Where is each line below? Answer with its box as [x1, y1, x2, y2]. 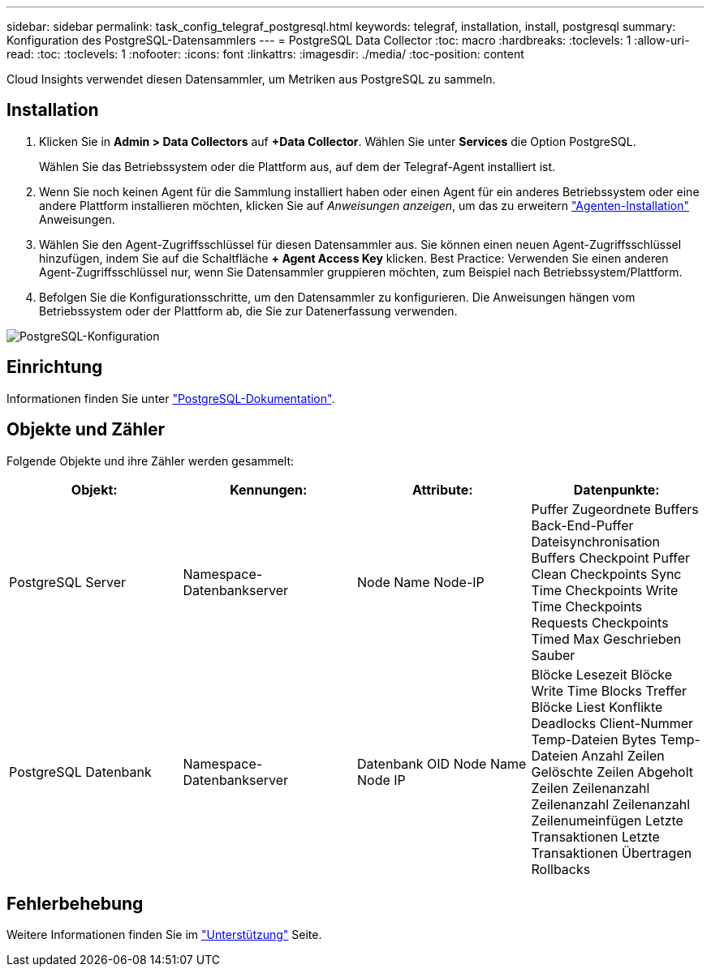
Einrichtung [6, 357, 103, 378]
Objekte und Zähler [6, 419, 166, 440]
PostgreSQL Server [9, 573, 127, 590]
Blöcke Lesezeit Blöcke [531, 666, 673, 683]
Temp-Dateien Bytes [531, 731, 657, 748]
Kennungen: [230, 481, 308, 498]
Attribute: [412, 481, 473, 498]
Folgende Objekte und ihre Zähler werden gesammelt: [6, 453, 295, 468]
